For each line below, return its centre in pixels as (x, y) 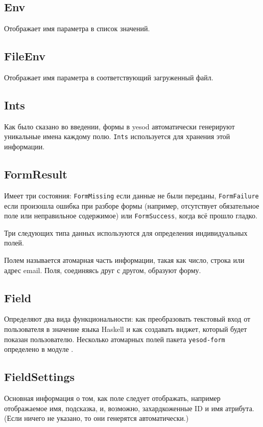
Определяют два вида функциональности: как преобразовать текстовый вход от (127, 319)
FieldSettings (40, 377)
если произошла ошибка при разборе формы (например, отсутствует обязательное (132, 205)
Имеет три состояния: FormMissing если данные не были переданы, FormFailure (131, 195)
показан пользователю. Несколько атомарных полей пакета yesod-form (115, 339)
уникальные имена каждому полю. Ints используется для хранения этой (117, 136)
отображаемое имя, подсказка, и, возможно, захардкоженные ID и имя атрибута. (129, 408)
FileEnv (25, 56)
